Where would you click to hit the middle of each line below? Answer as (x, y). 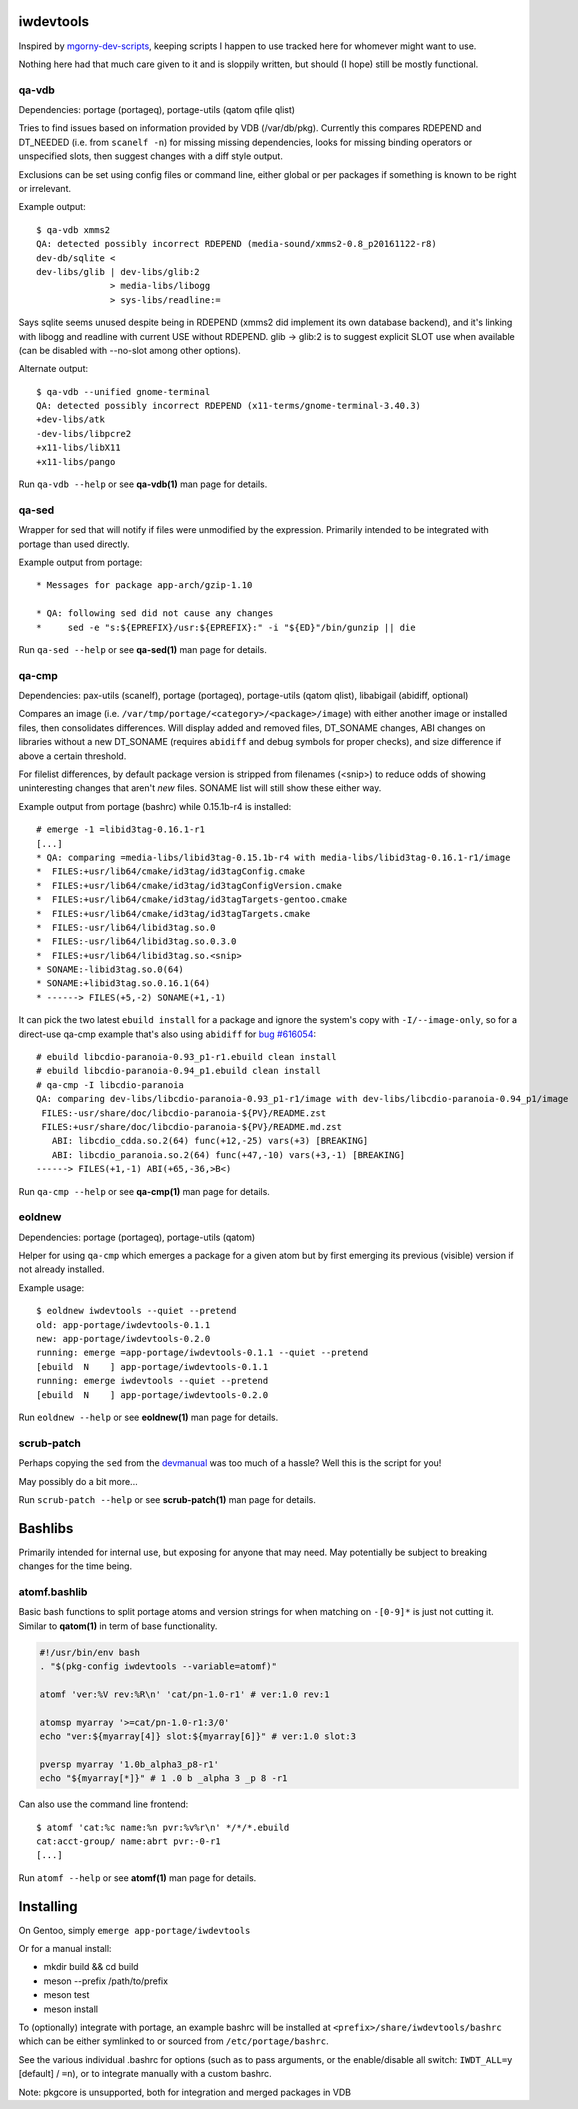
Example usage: (51, 1287)
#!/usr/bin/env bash (89, 1652)
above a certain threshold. (72, 756)
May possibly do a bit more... (78, 1481)
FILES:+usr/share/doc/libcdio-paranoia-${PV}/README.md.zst (191, 1126)
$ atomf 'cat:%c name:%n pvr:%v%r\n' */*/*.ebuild (163, 1827)
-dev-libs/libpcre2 (84, 433)
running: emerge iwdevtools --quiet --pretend (152, 1381)
